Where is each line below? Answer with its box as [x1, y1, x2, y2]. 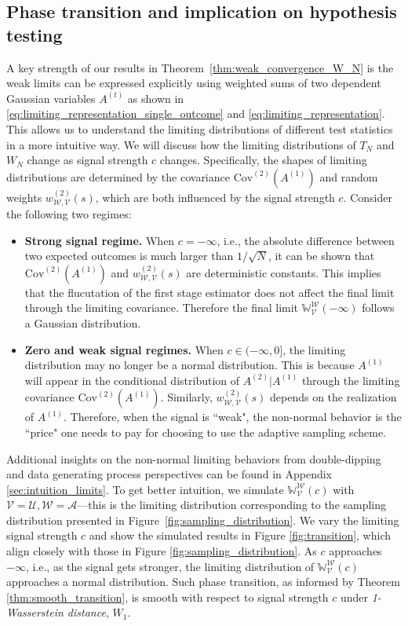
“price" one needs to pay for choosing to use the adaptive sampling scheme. [24, 423, 387, 440]
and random [319, 168, 378, 185]
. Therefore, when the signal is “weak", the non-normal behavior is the [64, 408, 402, 425]
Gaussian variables [6, 90, 96, 106]
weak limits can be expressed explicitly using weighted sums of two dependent [6, 75, 381, 91]
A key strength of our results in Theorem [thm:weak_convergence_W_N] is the [6, 59, 394, 75]
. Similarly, [160, 389, 213, 405]
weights [6, 189, 42, 205]
